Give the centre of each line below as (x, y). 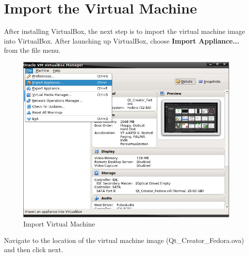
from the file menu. (32, 50)
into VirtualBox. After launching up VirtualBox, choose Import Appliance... (122, 40)
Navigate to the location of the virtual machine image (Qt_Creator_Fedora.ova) (124, 240)
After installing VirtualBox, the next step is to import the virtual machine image (124, 31)
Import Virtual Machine (59, 224)
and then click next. (33, 249)
